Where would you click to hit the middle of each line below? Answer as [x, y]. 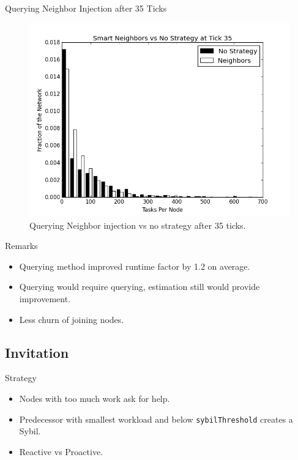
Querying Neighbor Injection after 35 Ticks [86, 8]
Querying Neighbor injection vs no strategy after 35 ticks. [138, 225]
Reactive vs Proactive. [61, 451]
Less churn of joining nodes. [72, 319]
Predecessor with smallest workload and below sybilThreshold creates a [156, 419]
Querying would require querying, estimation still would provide [140, 287]
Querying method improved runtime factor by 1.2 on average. [135, 266]
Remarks [21, 246]
